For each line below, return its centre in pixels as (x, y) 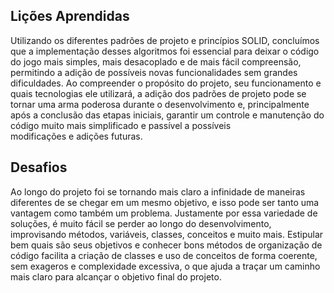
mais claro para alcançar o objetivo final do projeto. (116, 276)
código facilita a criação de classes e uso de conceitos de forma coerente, (164, 255)
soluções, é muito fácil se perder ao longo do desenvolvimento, (141, 223)
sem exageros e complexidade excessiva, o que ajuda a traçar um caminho (165, 266)
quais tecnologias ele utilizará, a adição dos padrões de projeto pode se (158, 93)
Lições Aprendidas (70, 16)
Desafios (39, 167)
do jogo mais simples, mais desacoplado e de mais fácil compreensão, (156, 61)
